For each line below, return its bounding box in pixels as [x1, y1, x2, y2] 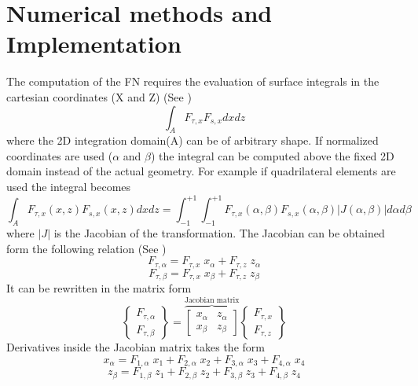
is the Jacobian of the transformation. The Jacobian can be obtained [53, 224, 385, 241]
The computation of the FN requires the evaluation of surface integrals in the [6, 73, 379, 90]
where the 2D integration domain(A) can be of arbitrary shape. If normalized [6, 132, 379, 149]
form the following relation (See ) [6, 240, 167, 256]
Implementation [6, 28, 181, 60]
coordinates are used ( [6, 147, 113, 164]
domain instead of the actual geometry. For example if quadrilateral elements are [6, 163, 396, 179]
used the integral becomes [6, 178, 131, 195]
